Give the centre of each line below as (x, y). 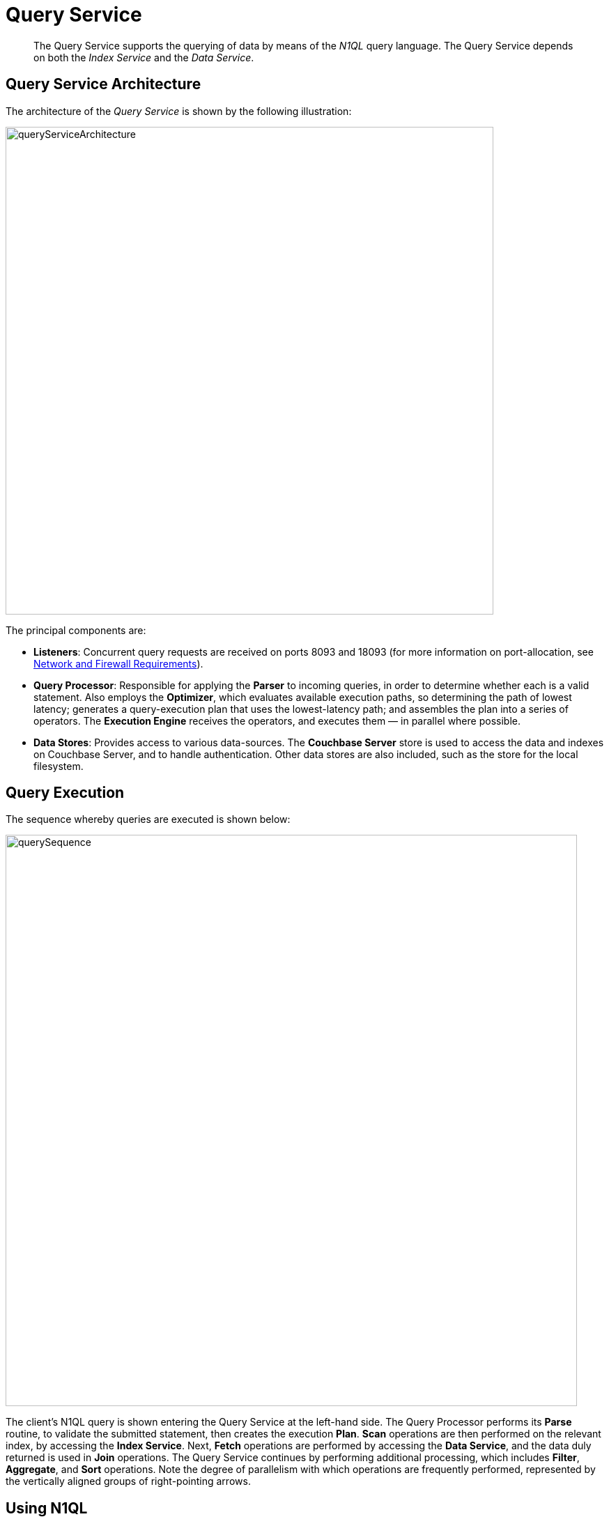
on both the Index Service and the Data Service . (144, 57)
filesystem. (59, 766)
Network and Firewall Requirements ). (118, 663)
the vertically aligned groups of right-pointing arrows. (128, 1481)
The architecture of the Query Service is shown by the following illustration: (179, 111)
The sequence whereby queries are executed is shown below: (148, 819)
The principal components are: (76, 630)
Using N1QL (47, 1508)
